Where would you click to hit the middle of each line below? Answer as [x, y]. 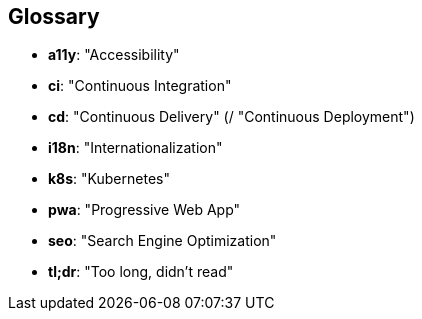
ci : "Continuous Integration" [140, 86]
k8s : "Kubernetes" [109, 179]
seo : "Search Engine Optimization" [162, 241]
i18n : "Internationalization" [135, 148]
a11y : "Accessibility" [114, 55]
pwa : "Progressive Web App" [144, 210]
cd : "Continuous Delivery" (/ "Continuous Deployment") [231, 117]
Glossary [54, 16]
